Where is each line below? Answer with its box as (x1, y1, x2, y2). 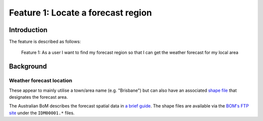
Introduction (9, 26, 48, 34)
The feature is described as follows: (9, 39, 81, 45)
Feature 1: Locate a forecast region (9, 7, 152, 18)
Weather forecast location (9, 77, 73, 84)
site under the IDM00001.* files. (9, 110, 75, 116)
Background (9, 62, 47, 70)
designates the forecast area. (9, 94, 68, 100)
